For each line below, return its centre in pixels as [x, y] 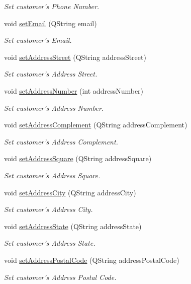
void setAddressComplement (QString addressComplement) [96, 125]
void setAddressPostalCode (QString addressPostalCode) [92, 260]
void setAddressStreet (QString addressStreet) [75, 57]
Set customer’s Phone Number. [52, 6]
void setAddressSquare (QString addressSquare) [78, 158]
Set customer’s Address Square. [52, 175]
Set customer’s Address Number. [54, 108]
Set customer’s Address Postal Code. [60, 277]
